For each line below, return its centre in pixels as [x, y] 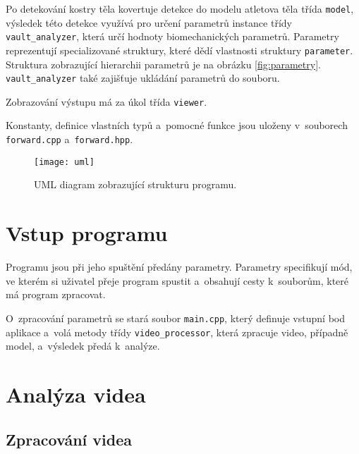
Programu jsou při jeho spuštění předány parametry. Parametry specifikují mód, [179, 267]
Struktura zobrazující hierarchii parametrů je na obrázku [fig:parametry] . [163, 64]
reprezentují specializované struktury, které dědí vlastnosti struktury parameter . [179, 50]
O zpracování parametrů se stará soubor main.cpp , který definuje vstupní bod [175, 318]
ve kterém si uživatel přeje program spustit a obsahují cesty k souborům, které [177, 280]
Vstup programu [87, 233]
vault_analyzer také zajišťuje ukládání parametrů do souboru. [143, 78]
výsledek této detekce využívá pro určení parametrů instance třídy [149, 22]
